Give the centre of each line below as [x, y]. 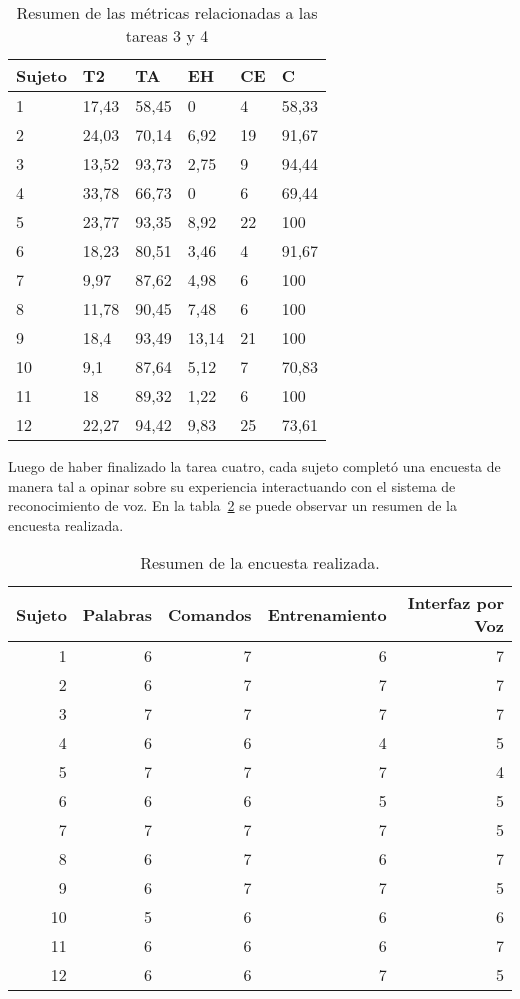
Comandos [209, 614]
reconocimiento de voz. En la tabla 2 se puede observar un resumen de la [232, 505]
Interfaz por [455, 603]
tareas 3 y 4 [167, 35]
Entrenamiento [327, 614]
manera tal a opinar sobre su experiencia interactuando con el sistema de [232, 485]
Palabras [117, 614]
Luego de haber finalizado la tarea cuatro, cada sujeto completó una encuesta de [254, 466]
